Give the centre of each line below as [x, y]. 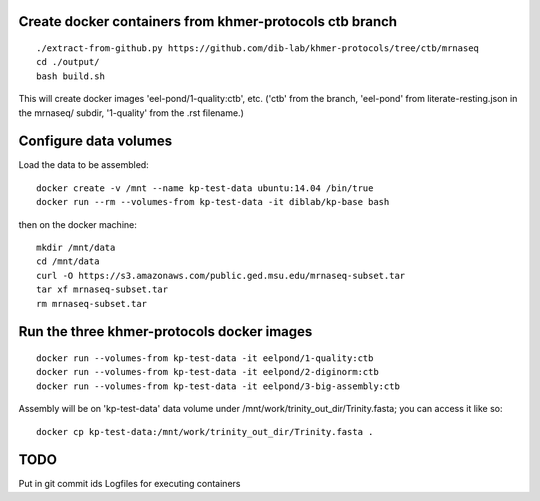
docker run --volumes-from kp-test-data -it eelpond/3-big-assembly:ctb [218, 386]
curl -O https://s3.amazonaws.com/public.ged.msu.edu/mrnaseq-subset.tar [221, 275]
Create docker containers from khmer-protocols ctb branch [208, 21]
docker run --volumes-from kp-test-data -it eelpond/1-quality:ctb [205, 358]
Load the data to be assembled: [83, 165]
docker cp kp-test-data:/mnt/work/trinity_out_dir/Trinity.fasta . [205, 431]
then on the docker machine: [77, 224]
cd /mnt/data [68, 261]
